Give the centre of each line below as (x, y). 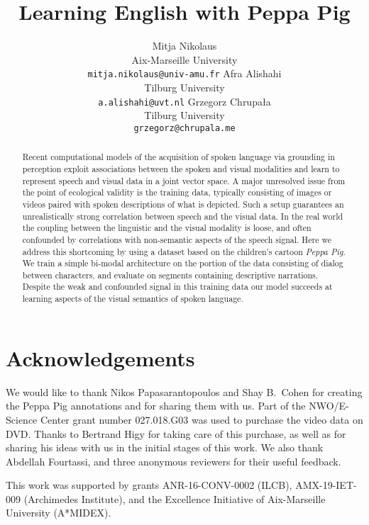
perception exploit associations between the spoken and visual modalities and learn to (181, 168)
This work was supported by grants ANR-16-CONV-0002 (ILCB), (149, 485)
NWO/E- (329, 406)
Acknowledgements (100, 357)
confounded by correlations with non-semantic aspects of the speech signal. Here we (177, 239)
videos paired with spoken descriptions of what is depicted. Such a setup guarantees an (183, 204)
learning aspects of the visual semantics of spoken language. (133, 299)
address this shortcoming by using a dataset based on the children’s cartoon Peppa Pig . (184, 251)
